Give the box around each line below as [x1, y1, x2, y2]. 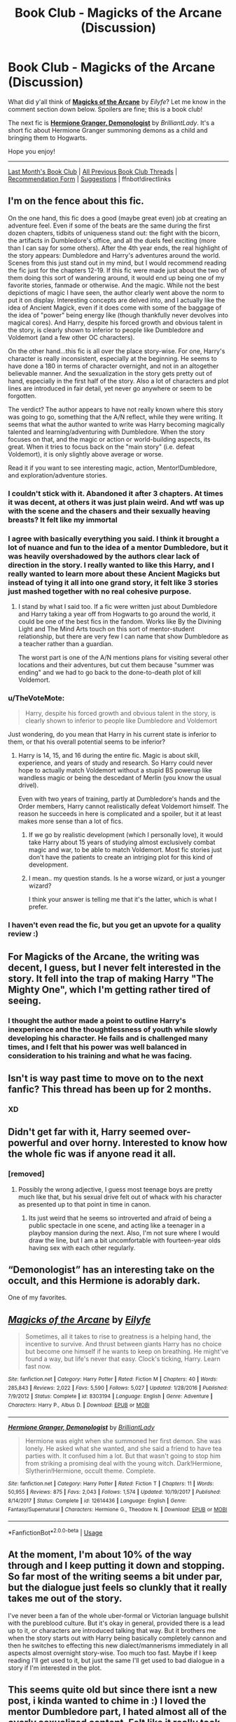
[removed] [8, 1169, 45, 1179]
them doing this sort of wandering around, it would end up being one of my [8, 273, 225, 282]
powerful [8, 1137, 48, 1149]
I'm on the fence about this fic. [8, 195, 144, 207]
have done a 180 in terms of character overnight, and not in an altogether [8, 362, 219, 370]
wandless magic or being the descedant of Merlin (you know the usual [18, 774, 222, 782]
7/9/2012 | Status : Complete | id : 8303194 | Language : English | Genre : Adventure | [8, 1393, 213, 1400]
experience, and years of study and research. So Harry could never [18, 758, 213, 767]
